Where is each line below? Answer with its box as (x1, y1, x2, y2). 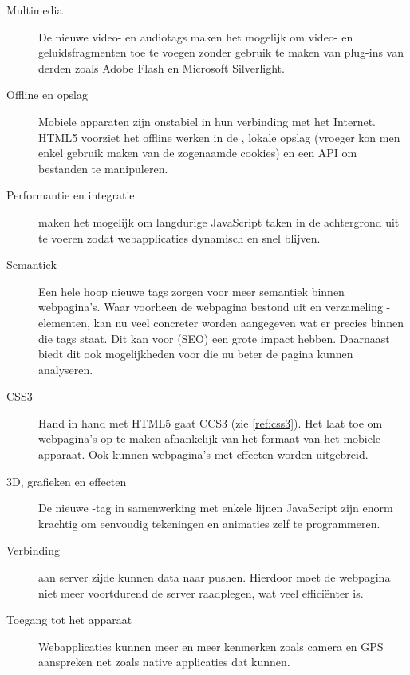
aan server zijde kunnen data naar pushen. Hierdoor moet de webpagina (38, 569, 391, 586)
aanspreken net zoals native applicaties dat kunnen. (38, 653, 290, 670)
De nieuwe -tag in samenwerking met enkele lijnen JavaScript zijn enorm (38, 499, 393, 516)
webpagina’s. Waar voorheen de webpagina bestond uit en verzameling (38, 298, 383, 315)
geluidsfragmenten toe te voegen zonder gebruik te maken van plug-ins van (38, 44, 404, 61)
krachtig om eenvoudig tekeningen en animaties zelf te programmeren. (38, 515, 380, 531)
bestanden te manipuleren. (38, 160, 168, 176)
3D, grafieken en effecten (6, 472, 127, 489)
